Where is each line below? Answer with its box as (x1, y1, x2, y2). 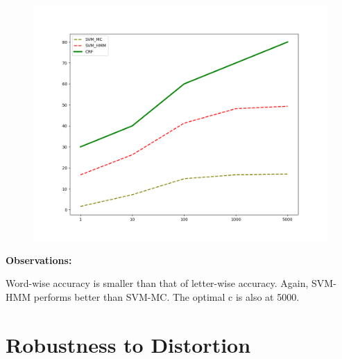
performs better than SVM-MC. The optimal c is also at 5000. (33, 289, 300, 304)
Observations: (6, 252, 72, 267)
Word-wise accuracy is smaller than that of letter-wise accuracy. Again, (6, 276, 309, 290)
